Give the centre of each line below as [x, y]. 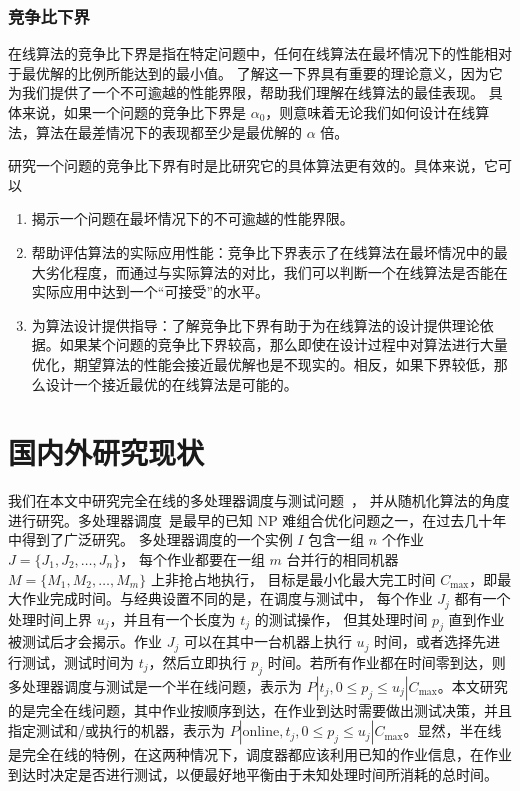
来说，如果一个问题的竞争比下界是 [133, 112]
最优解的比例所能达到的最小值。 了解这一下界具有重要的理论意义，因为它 [262, 72]
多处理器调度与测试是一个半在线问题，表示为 [155, 685]
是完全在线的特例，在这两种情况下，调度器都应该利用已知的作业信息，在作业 [260, 754]
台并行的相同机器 [342, 559]
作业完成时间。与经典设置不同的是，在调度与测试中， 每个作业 [227, 598]
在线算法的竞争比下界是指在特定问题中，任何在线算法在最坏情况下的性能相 [253, 53]
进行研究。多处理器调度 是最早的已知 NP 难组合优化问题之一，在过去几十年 [257, 519]
